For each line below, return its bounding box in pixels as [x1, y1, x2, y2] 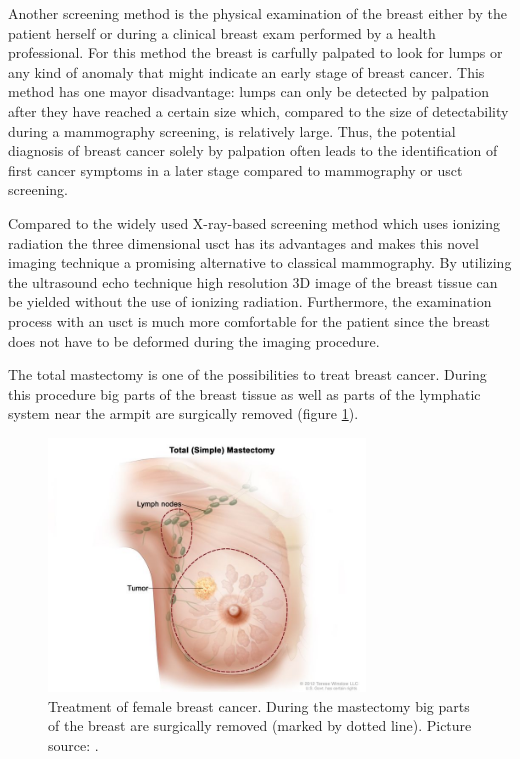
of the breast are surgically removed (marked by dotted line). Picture [48, 715, 472, 736]
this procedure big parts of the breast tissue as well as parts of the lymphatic [8, 383, 481, 404]
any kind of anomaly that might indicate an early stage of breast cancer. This [8, 61, 485, 82]
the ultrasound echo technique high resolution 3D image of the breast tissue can [8, 271, 498, 292]
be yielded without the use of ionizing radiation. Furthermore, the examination [8, 291, 492, 312]
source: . [48, 735, 99, 756]
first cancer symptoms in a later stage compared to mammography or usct [8, 159, 463, 180]
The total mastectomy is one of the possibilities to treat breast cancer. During [8, 364, 487, 385]
